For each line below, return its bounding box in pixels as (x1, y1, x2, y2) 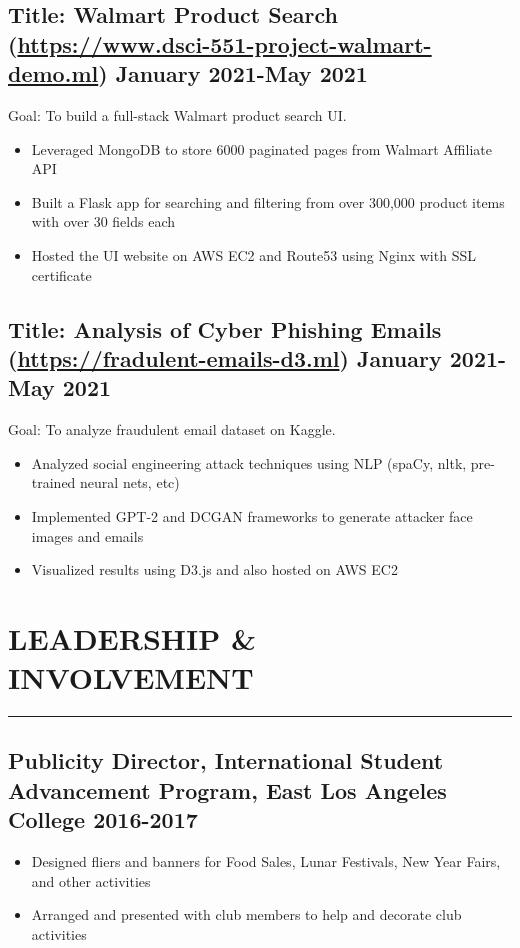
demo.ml (8, 58, 99, 89)
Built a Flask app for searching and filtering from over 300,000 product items (31, 191, 505, 212)
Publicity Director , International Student (8, 745, 444, 776)
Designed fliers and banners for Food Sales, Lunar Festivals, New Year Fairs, (31, 850, 501, 871)
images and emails (31, 525, 144, 546)
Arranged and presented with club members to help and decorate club (31, 904, 462, 925)
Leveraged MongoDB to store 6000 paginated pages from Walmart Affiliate (31, 138, 492, 159)
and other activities (31, 870, 151, 891)
